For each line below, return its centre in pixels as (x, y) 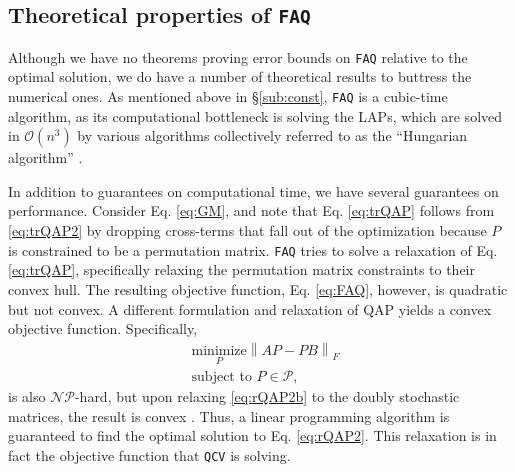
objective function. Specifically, (103, 328)
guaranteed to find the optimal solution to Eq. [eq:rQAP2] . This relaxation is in (252, 435)
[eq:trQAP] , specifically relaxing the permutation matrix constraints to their (241, 269)
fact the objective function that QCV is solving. (149, 455)
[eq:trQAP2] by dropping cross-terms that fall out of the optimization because (247, 230)
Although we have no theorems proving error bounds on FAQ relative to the (238, 56)
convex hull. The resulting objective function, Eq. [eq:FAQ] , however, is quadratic (258, 288)
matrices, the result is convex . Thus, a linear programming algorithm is (229, 415)
